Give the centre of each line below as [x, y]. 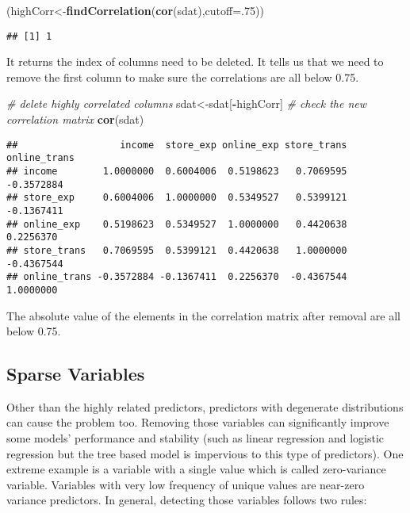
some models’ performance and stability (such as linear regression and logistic [195, 438]
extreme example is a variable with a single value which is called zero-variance [196, 469]
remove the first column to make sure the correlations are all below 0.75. [183, 77]
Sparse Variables [76, 374]
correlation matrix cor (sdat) [75, 119]
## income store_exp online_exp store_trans [177, 145]
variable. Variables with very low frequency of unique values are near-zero [186, 484]
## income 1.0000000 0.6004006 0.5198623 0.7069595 [177, 171]
